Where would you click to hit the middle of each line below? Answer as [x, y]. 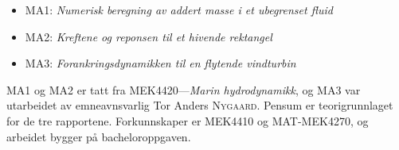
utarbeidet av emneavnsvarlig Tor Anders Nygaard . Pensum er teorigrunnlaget [200, 105]
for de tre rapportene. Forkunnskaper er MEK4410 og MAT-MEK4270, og [188, 120]
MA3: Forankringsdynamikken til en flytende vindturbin [160, 63]
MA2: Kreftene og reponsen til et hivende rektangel [149, 36]
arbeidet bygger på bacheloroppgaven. [99, 136]
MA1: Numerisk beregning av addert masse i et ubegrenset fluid [179, 10]
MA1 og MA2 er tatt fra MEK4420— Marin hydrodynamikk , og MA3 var [184, 89]
